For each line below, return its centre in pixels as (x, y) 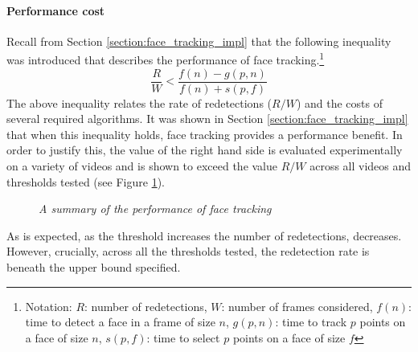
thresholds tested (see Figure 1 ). (86, 181)
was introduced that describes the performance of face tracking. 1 (166, 59)
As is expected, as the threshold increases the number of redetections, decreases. (204, 235)
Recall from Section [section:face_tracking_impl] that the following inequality (199, 41)
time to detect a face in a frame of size (120, 322)
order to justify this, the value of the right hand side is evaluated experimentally (205, 150)
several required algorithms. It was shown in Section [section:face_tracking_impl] (207, 119)
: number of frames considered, (297, 306)
